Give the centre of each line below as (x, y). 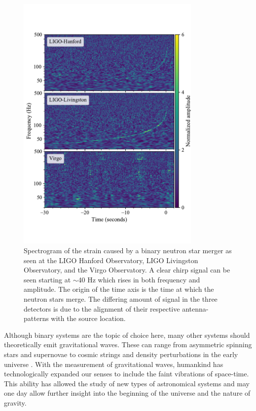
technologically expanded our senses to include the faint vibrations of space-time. (127, 374)
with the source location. (88, 318)
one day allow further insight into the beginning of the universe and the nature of (127, 393)
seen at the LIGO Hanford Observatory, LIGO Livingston (111, 260)
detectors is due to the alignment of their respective (102, 308)
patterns (36, 318)
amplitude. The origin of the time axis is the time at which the (119, 289)
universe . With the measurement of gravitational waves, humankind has (114, 364)
